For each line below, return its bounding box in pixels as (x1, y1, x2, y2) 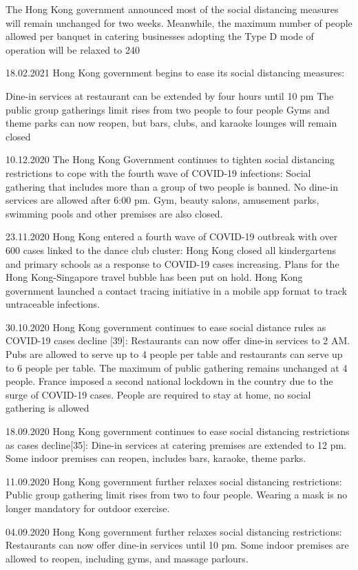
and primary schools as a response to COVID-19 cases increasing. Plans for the (6, 256, 339, 271)
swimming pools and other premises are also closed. (6, 206, 223, 220)
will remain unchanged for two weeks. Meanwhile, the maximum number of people (6, 15, 352, 30)
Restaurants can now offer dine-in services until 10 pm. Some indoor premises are (6, 538, 349, 552)
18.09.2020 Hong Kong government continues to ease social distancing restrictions (6, 424, 350, 439)
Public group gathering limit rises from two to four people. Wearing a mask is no (6, 487, 348, 502)
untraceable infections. (6, 297, 101, 311)
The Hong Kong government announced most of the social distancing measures (6, 2, 339, 16)
